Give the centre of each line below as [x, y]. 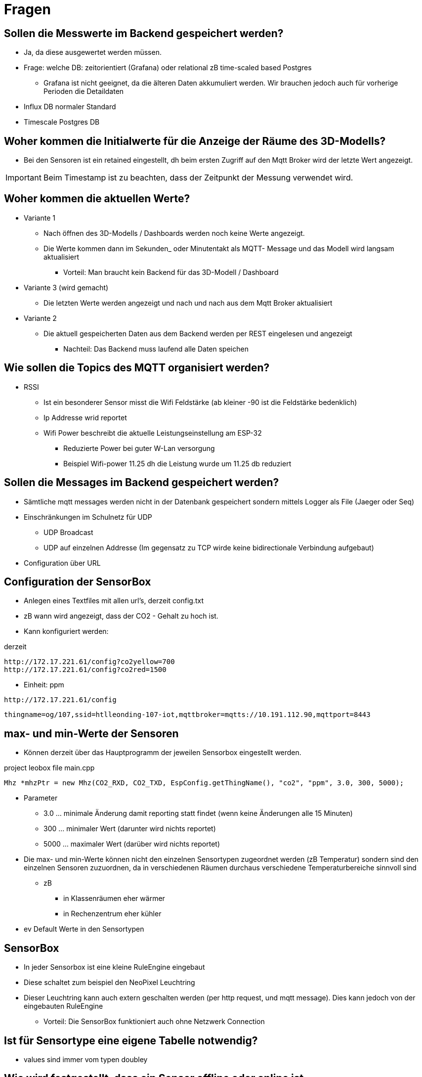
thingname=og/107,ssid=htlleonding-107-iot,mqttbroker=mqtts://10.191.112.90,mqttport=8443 [187, 715]
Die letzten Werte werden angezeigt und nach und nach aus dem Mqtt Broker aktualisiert [188, 303]
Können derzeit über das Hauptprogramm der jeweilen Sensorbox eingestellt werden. [163, 753]
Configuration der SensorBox [78, 582]
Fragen [27, 9]
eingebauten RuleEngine [63, 1006]
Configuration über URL [62, 563]
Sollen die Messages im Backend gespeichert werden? [142, 483]
